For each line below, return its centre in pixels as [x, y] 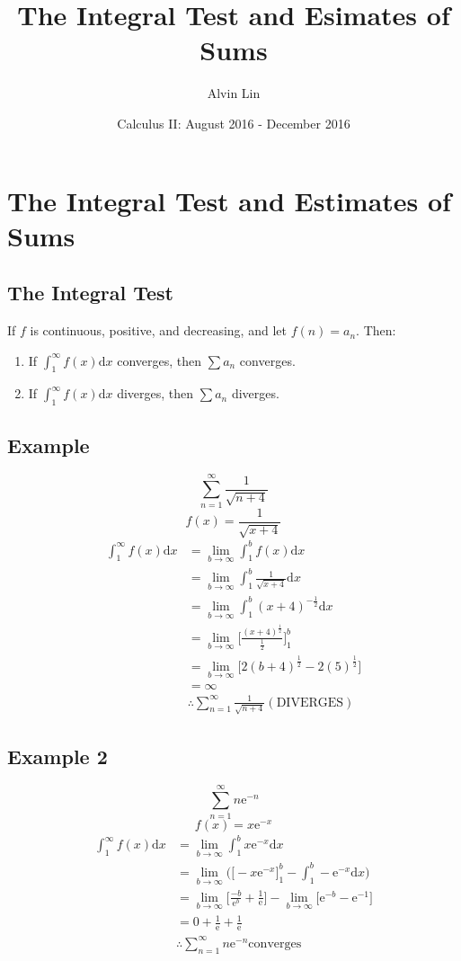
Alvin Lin [234, 93]
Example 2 [58, 756]
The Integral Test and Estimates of [229, 200]
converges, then [160, 360]
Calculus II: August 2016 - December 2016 [234, 123]
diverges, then [155, 393]
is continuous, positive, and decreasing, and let [158, 330]
